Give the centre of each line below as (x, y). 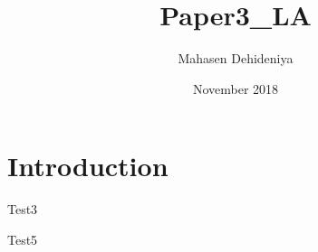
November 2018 (236, 88)
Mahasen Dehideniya (236, 58)
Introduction (88, 166)
